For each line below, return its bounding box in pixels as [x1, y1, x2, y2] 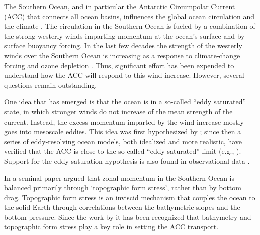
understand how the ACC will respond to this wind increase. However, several [4, 70, 244, 80]
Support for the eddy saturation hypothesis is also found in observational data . [4, 155, 250, 166]
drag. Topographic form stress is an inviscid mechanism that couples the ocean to [4, 192, 255, 202]
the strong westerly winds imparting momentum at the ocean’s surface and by [4, 30, 245, 41]
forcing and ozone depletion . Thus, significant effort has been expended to [4, 60, 234, 70]
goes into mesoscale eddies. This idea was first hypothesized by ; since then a [4, 126, 241, 137]
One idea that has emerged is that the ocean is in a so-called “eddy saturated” [4, 96, 246, 107]
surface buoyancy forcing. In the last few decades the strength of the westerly [4, 40, 242, 51]
